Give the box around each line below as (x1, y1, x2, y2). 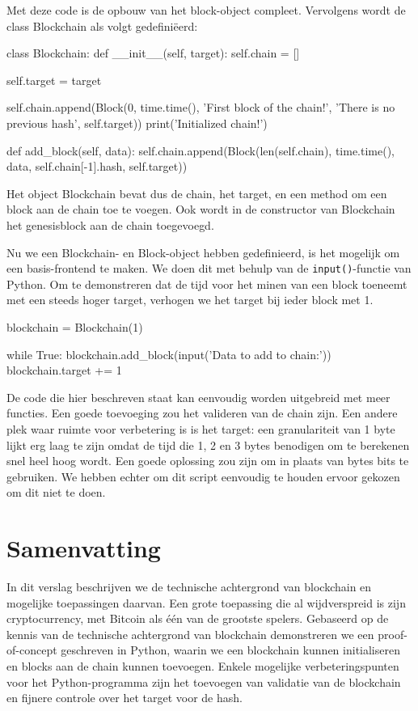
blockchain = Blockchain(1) (6, 318, 143, 335)
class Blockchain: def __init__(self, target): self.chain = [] (6, 44, 300, 61)
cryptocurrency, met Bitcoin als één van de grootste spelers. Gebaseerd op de (6, 610, 389, 627)
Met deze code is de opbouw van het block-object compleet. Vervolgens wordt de (6, 2, 406, 18)
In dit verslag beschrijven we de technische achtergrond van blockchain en (6, 578, 372, 595)
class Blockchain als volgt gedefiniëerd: (6, 17, 198, 34)
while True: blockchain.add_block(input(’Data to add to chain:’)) (6, 345, 331, 362)
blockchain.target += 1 (6, 362, 122, 379)
